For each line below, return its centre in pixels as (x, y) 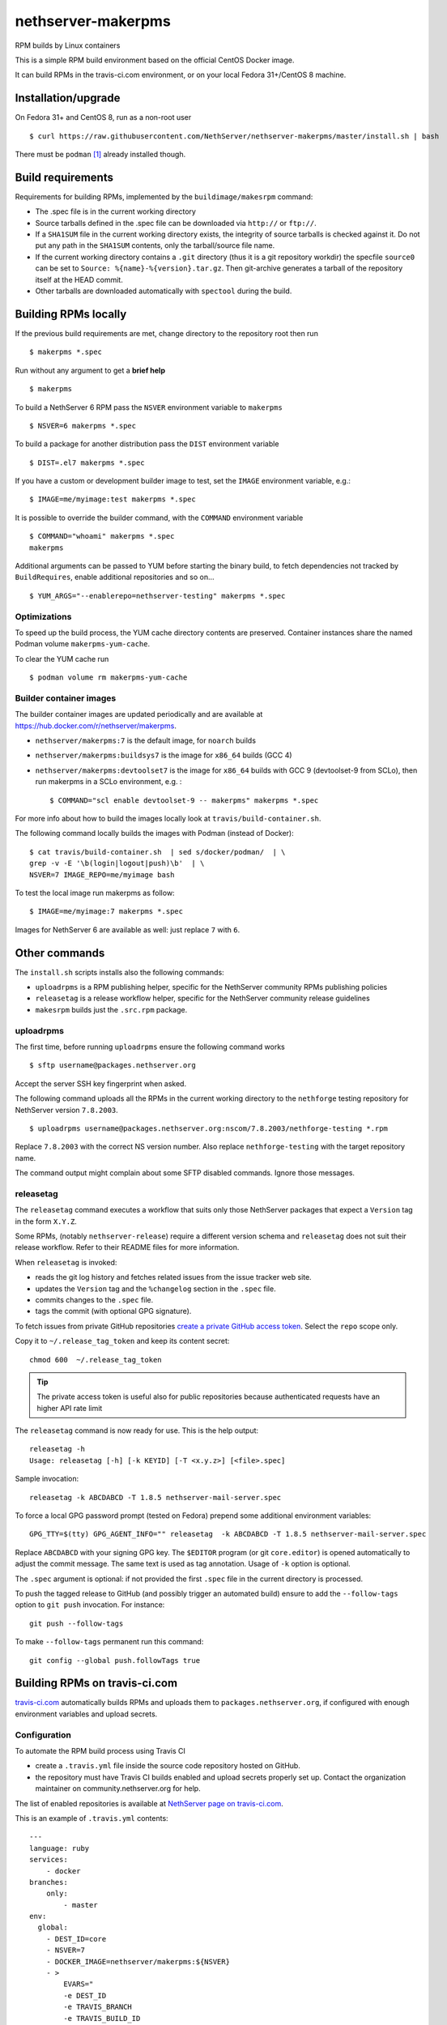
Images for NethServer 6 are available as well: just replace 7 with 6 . (128, 929)
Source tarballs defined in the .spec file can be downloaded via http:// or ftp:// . (176, 223)
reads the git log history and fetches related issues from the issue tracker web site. (173, 1277)
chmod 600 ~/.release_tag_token (96, 1360)
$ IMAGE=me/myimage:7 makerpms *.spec (106, 912)
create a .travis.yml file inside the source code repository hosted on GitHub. (168, 1766)
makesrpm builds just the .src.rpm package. (111, 1009)
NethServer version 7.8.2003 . (67, 1110)
